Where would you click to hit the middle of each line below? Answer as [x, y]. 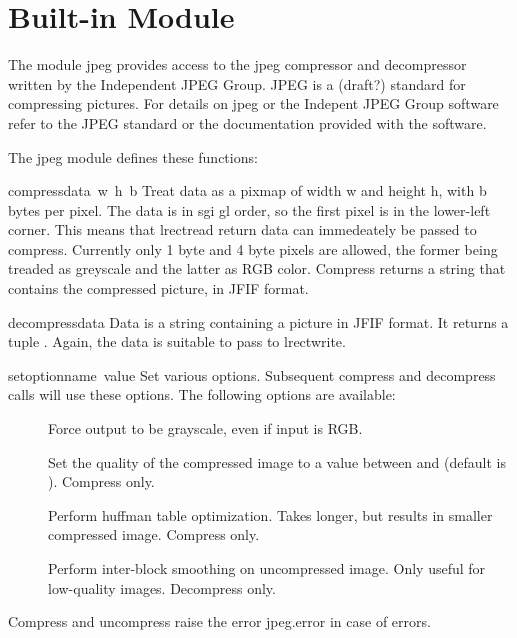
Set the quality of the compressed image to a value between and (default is [277, 461]
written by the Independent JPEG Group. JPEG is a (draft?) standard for [237, 83]
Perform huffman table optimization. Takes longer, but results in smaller [270, 514]
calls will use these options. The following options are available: [202, 394]
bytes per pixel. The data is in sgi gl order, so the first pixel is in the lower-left [249, 209]
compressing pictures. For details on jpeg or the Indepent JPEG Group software [253, 103]
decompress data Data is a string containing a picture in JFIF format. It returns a [258, 321]
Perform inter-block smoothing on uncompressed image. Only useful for [267, 568]
